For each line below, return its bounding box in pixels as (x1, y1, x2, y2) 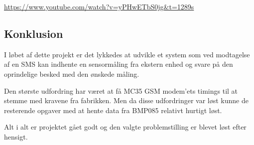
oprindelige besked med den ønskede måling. (4, 68, 139, 79)
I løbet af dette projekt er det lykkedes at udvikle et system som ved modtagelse (4, 49, 250, 59)
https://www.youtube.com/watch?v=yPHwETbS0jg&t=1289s (4, 1, 194, 11)
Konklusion (4, 25, 63, 41)
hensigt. (4, 131, 28, 142)
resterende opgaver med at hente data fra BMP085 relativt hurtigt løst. (4, 105, 222, 115)
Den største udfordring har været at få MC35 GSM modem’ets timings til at (4, 85, 238, 96)
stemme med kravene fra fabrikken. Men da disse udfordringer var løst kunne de (4, 95, 249, 106)
